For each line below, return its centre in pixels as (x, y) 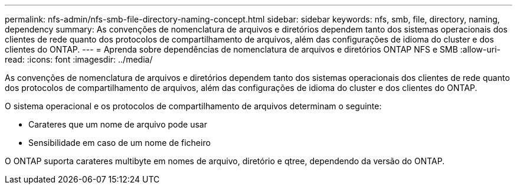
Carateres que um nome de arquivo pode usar (118, 124)
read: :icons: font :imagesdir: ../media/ (79, 59)
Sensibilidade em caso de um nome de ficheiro (120, 143)
